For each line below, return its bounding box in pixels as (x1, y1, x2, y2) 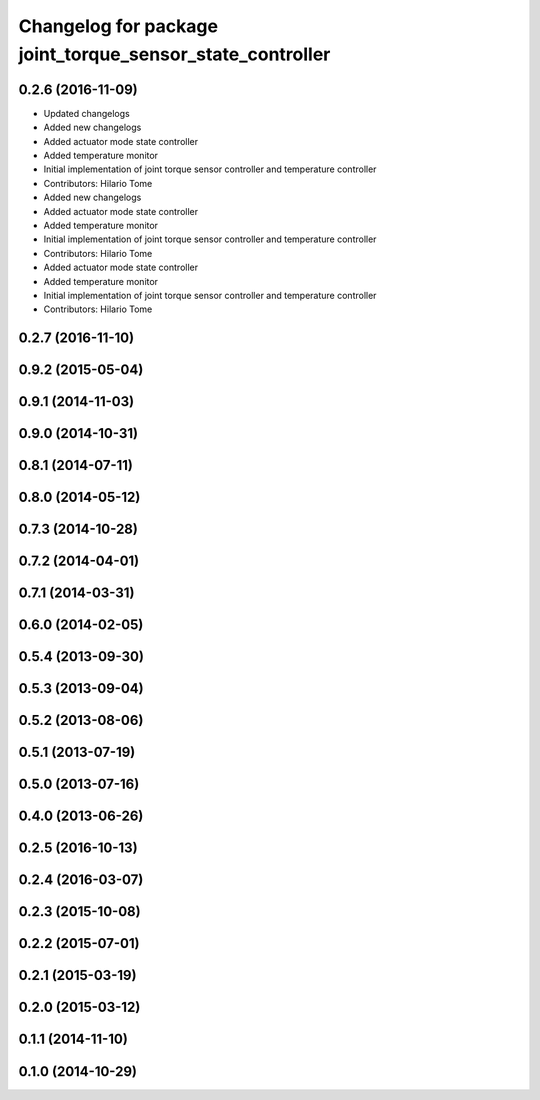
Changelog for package (18, 15, 219, 37)
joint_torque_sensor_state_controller (18, 43, 331, 65)
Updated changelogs (43, 107, 130, 119)
